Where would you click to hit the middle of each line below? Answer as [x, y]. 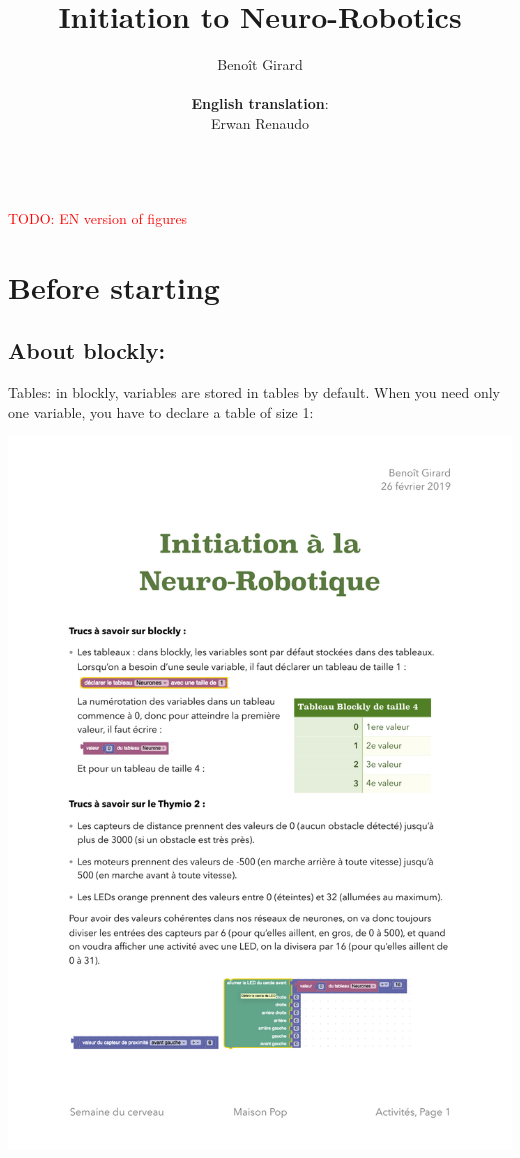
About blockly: [87, 350]
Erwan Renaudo [260, 122]
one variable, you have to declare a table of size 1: [161, 411]
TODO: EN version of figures [98, 218]
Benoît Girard [260, 64]
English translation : [260, 103]
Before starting [114, 286]
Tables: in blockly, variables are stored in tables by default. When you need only [254, 392]
